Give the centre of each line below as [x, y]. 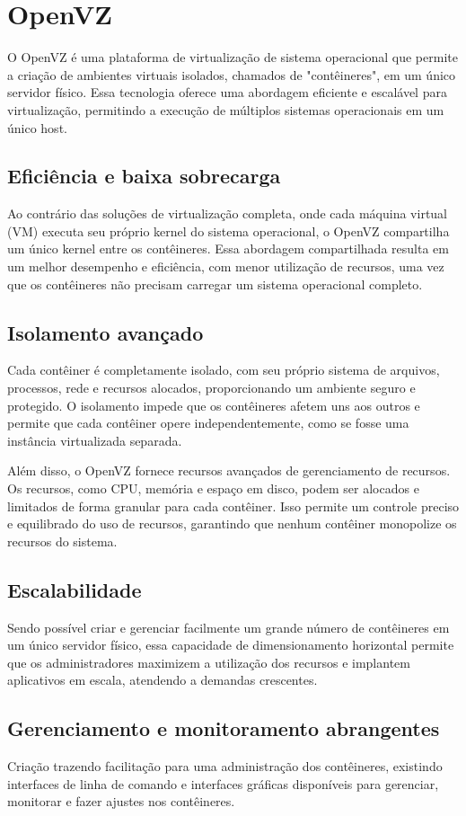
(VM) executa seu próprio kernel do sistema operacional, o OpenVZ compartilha [229, 231]
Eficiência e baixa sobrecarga [144, 176]
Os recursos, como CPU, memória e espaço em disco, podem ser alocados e [213, 488]
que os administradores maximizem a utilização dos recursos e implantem [209, 662]
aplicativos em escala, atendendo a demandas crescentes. [163, 680]
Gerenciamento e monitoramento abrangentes [224, 728]
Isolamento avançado [106, 332]
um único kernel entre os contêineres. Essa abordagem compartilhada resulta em [228, 248]
